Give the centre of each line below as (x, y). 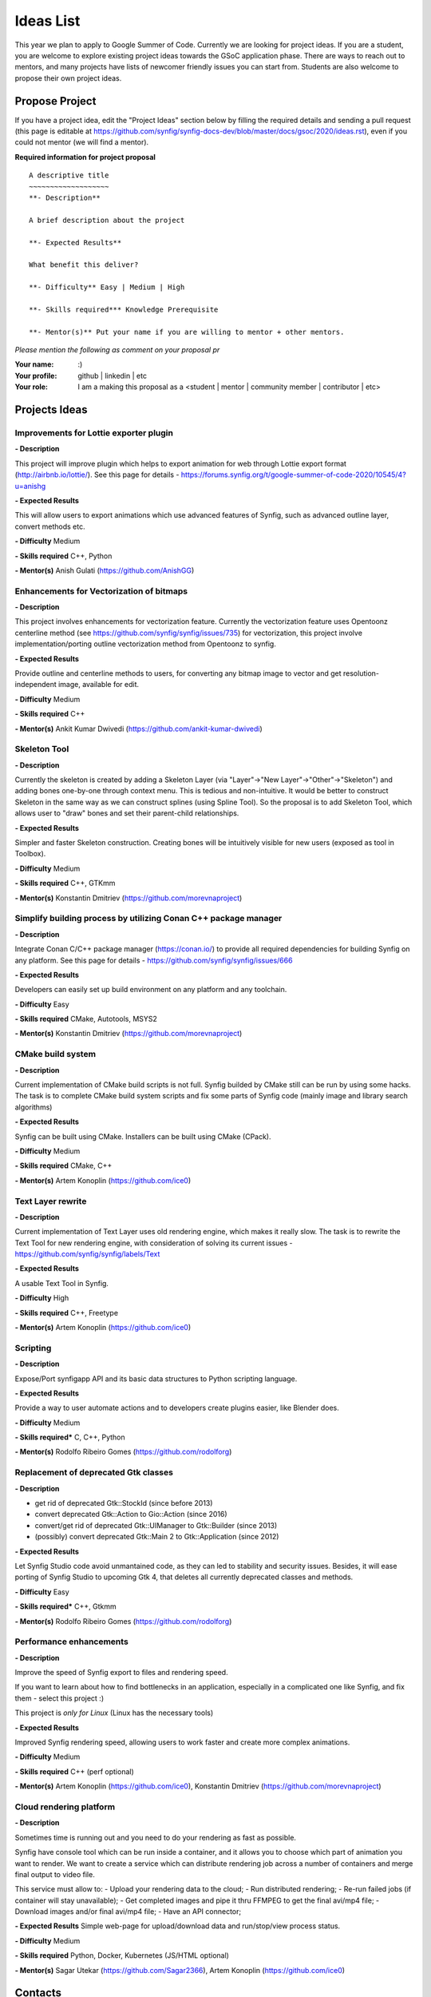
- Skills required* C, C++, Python (70, 1437)
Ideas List (47, 21)
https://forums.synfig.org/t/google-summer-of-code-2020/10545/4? (293, 474)
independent (36, 685)
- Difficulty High (42, 1298)
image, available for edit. (99, 685)
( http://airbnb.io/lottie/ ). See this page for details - (97, 474)
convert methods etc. (50, 526)
